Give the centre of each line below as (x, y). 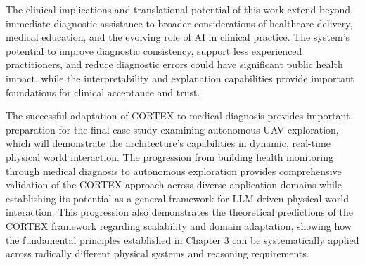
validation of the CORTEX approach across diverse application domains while (174, 185)
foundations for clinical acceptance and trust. (103, 92)
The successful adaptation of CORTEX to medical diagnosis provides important (178, 116)
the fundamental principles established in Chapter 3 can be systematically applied (182, 239)
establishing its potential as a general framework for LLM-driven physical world (177, 198)
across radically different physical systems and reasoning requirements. (158, 253)
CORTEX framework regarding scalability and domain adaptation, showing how (179, 225)
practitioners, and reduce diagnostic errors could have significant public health (174, 64)
